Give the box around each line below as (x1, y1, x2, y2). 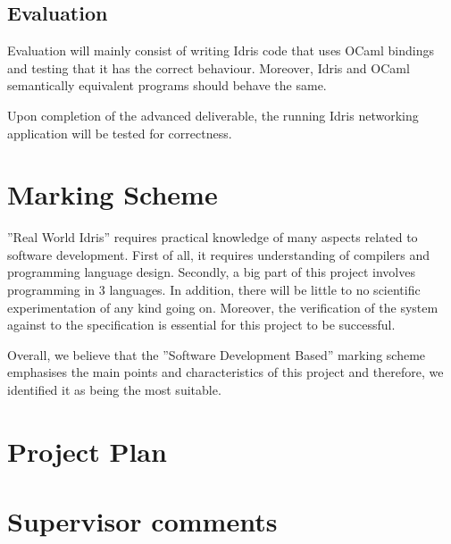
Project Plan (7, 432, 167, 469)
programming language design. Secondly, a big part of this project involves (7, 263, 415, 281)
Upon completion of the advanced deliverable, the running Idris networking (7, 105, 419, 124)
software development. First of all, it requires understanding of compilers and (7, 245, 430, 264)
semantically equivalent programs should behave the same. (7, 76, 327, 95)
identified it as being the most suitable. (7, 381, 221, 399)
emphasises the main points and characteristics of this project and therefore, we (7, 363, 444, 381)
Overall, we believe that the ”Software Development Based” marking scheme (7, 345, 426, 364)
